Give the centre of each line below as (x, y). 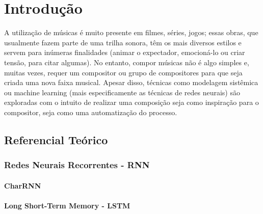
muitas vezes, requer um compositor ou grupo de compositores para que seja (123, 72)
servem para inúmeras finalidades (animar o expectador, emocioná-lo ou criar (125, 52)
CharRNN (23, 185)
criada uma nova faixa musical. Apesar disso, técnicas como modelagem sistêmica (131, 82)
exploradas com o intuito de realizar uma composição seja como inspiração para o (131, 102)
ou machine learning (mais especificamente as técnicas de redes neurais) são (122, 92)
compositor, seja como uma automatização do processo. (91, 112)
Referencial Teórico (56, 139)
